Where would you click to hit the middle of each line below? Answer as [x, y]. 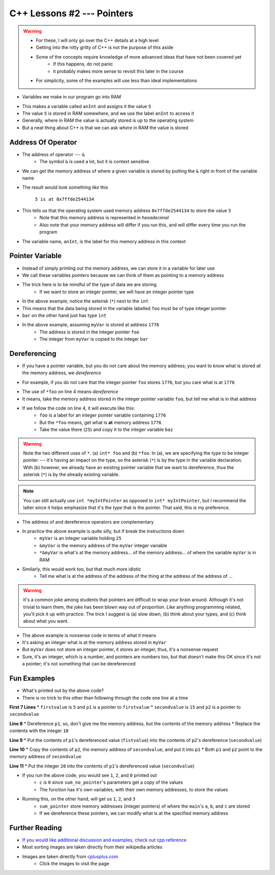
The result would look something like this [65, 187]
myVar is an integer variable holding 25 [80, 538]
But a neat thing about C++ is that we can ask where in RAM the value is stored [105, 127]
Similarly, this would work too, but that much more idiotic [82, 569]
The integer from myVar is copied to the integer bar [94, 339]
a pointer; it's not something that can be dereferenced [79, 664]
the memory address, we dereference [62, 373]
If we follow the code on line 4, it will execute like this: [78, 408]
